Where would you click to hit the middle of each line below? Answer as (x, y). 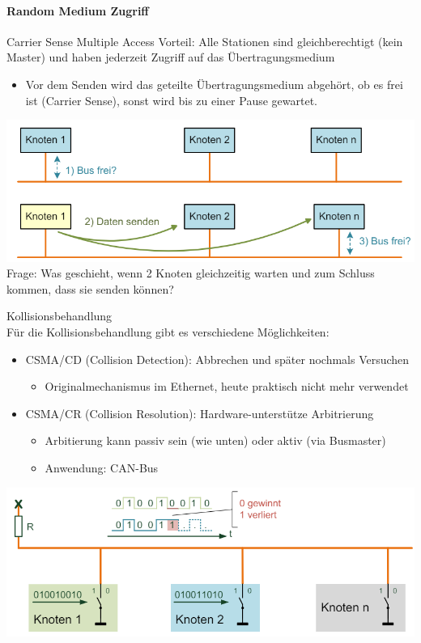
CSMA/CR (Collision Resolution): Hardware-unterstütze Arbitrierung (200, 413)
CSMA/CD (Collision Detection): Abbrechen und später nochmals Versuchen (217, 359)
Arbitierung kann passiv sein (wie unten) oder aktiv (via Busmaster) (215, 440)
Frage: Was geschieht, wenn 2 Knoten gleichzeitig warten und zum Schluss (191, 273)
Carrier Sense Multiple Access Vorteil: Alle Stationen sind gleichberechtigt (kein (205, 41)
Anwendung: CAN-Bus (102, 467)
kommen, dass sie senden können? (90, 288)
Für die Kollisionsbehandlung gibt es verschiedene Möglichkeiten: (168, 331)
